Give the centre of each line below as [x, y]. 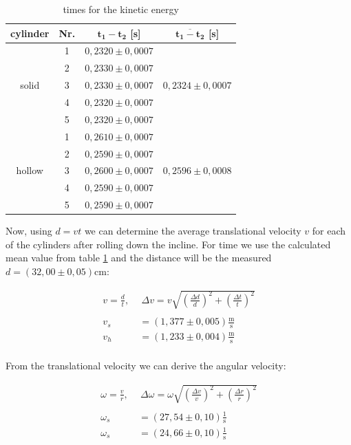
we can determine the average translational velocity [193, 231]
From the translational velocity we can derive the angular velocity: [146, 365]
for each [329, 231]
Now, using [29, 231]
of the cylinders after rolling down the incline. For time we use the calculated [168, 244]
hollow [30, 170]
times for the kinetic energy [121, 9]
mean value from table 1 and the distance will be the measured [139, 258]
